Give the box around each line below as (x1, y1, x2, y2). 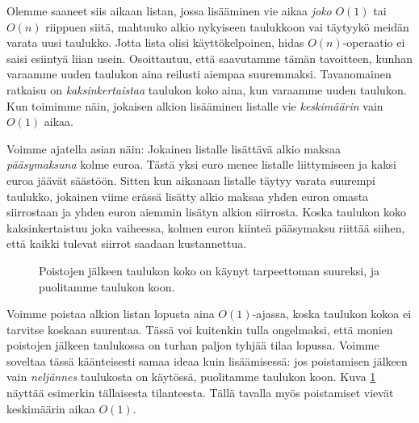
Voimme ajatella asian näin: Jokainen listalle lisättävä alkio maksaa (6, 140, 341, 157)
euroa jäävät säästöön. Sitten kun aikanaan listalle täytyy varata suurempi (6, 171, 376, 188)
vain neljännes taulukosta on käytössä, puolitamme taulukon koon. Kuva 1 (6, 368, 376, 385)
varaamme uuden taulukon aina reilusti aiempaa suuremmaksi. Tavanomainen (6, 65, 392, 82)
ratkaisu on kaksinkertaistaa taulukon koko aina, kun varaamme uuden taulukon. (6, 81, 407, 98)
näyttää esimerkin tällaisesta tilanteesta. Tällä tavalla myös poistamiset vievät (6, 384, 394, 401)
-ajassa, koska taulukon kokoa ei (252, 305, 412, 322)
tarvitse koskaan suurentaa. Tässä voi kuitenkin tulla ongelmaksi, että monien (6, 320, 393, 337)
